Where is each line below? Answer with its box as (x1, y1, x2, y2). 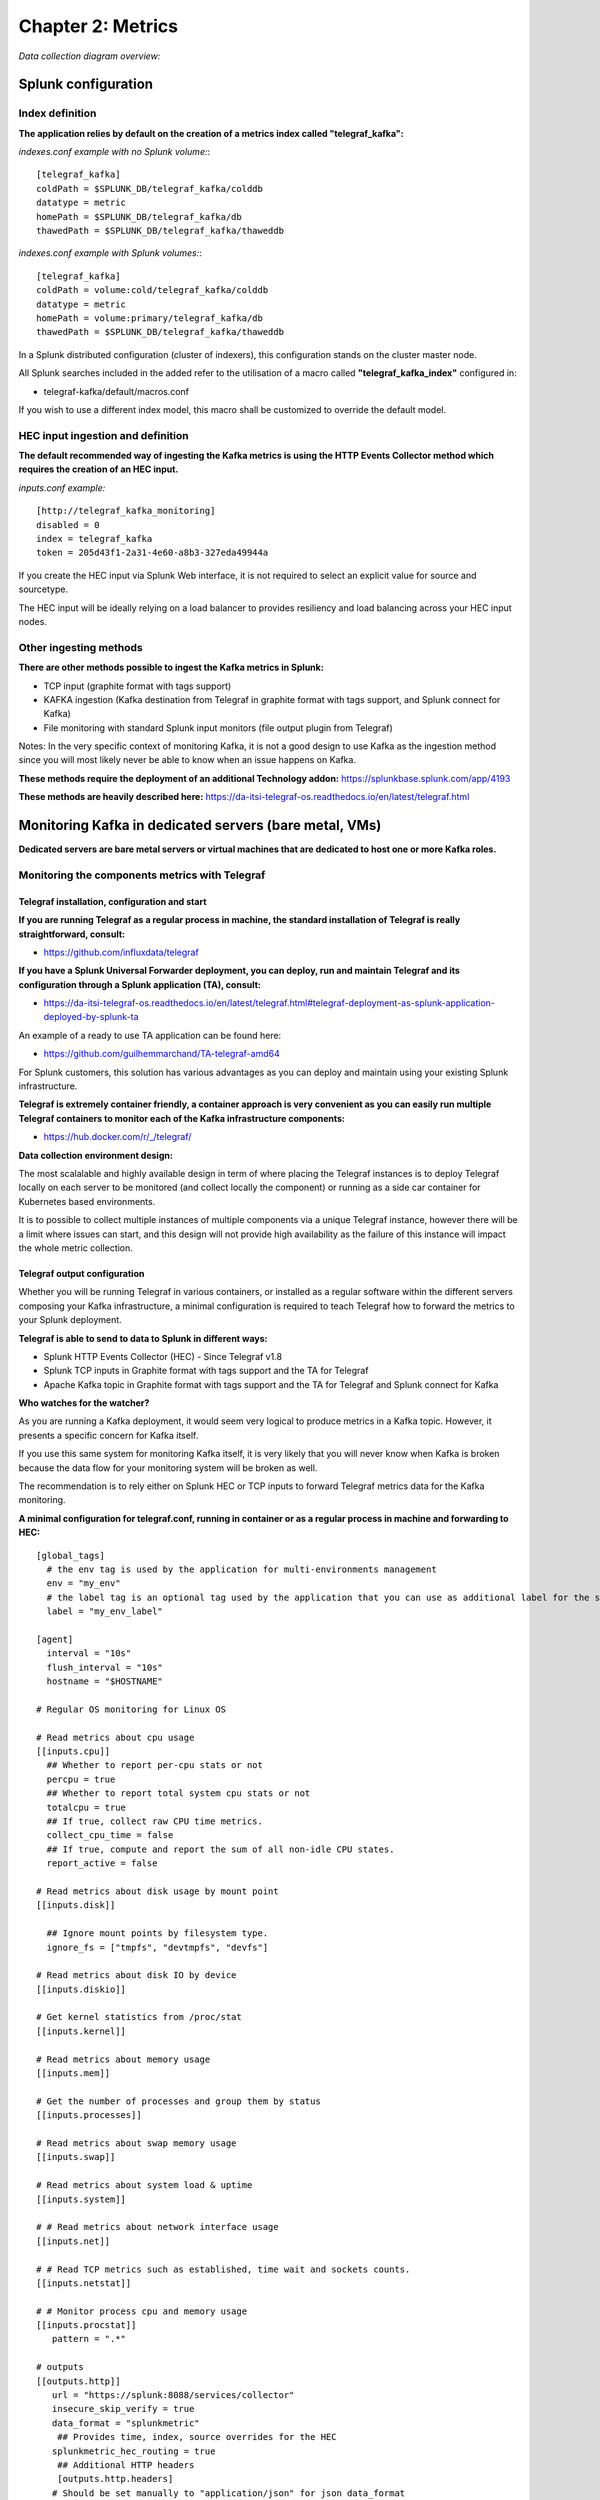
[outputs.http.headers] (56, 2473, 174, 2485)
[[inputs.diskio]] (36, 1983, 127, 1995)
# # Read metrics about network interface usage (36, 2221, 279, 2233)
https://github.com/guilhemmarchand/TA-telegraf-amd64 (43, 1048, 280, 1060)
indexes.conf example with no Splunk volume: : (18, 146, 211, 158)
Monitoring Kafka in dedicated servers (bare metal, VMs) (18, 817, 382, 834)
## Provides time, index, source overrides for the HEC (56, 2431, 337, 2443)
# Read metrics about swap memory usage (36, 2137, 237, 2149)
